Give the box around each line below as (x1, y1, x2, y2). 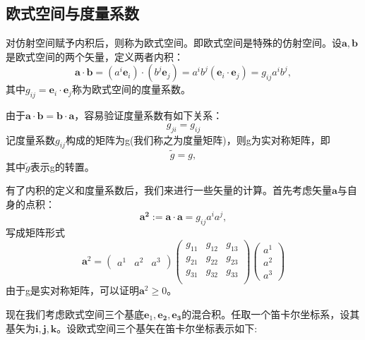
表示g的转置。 (30, 159, 95, 174)
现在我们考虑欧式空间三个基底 (6, 307, 144, 322)
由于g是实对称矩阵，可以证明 (6, 283, 139, 298)
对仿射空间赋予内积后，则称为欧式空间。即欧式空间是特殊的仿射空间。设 (6, 35, 342, 50)
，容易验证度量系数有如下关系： (74, 108, 223, 123)
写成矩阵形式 (6, 225, 65, 240)
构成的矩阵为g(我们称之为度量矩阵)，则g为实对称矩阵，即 (65, 132, 330, 147)
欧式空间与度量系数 (6, 2, 139, 24)
